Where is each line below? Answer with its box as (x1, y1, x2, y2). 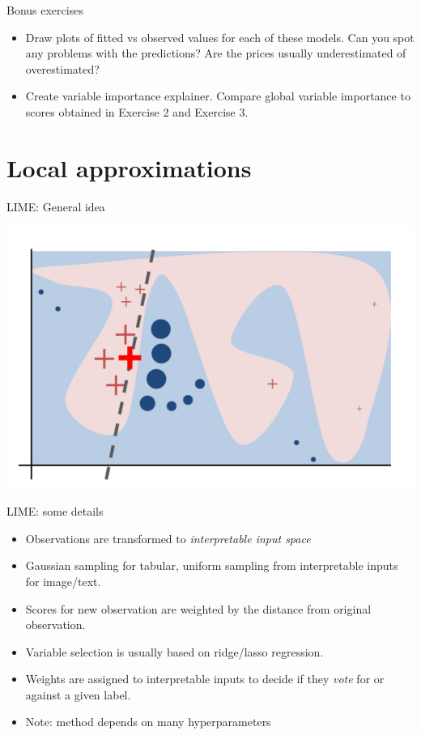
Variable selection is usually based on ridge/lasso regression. (25, 643, 324, 660)
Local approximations (6, 151, 252, 184)
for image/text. (25, 572, 101, 589)
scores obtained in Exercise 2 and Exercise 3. (25, 103, 249, 120)
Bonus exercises (6, 2, 83, 18)
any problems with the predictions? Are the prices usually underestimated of (25, 45, 406, 62)
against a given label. (25, 686, 131, 703)
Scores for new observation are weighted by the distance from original (25, 600, 372, 617)
